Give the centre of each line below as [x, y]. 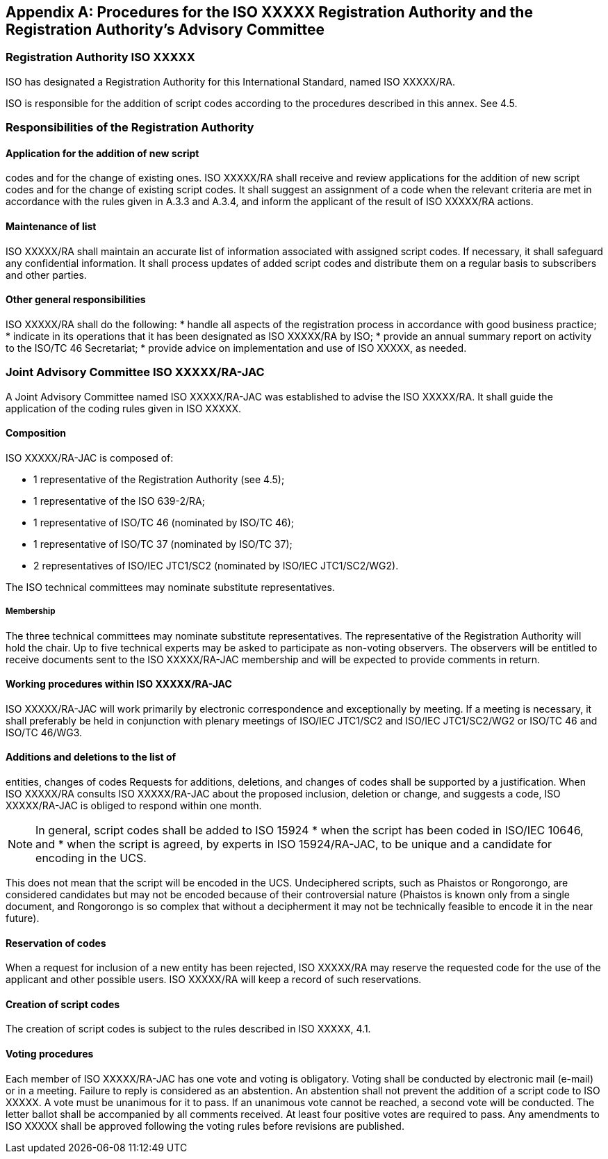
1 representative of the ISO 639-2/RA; [119, 501]
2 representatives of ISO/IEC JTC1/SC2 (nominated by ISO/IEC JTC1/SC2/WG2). [216, 565]
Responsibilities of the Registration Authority [130, 128]
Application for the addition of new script [102, 153]
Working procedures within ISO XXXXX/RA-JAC [119, 684]
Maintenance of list [51, 226]
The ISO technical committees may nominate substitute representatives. [170, 587]
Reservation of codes [56, 943]
